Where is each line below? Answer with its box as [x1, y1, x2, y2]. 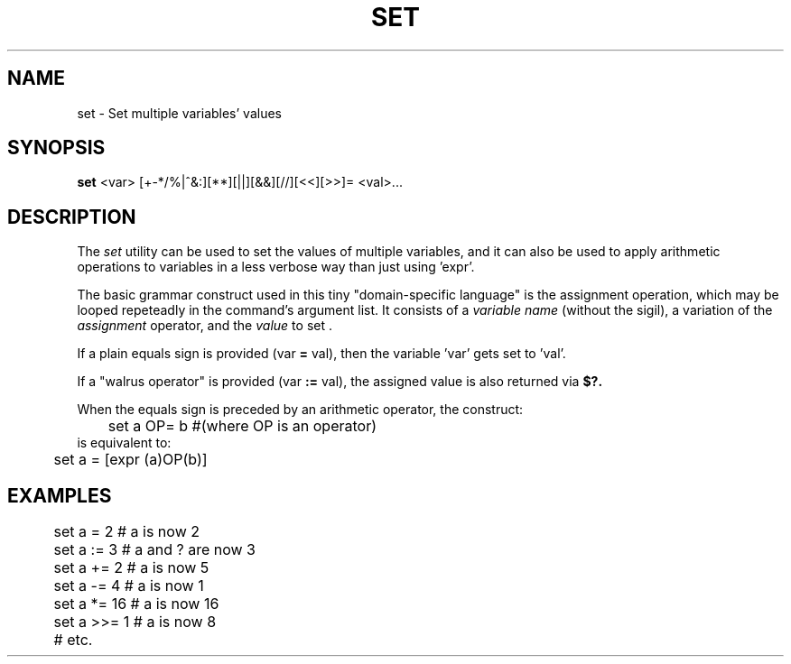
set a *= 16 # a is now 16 [53, 595, 219, 613]
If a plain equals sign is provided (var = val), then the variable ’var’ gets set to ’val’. [77, 346, 566, 362]
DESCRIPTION [7, 205, 136, 228]
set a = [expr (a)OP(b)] [53, 450, 208, 469]
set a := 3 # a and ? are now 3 [53, 540, 256, 559]
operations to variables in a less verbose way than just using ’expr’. [77, 259, 475, 275]
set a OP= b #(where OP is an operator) [107, 417, 377, 436]
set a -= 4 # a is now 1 [53, 576, 204, 595]
